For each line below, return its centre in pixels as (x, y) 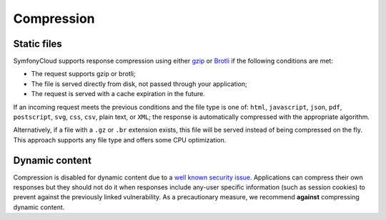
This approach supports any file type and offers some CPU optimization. (120, 140)
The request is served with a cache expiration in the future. (118, 94)
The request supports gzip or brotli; (83, 74)
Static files (38, 44)
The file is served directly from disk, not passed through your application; (139, 84)
